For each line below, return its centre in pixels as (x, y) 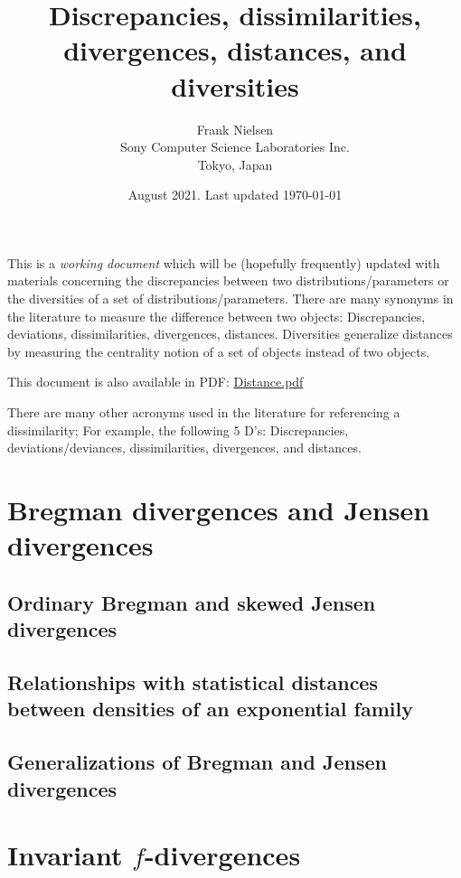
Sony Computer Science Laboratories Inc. (235, 147)
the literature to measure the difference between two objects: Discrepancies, (216, 316)
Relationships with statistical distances (193, 682)
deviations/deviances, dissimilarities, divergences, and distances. (184, 448)
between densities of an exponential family (210, 709)
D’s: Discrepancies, (296, 430)
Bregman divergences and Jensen (219, 509)
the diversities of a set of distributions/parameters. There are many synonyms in (230, 299)
